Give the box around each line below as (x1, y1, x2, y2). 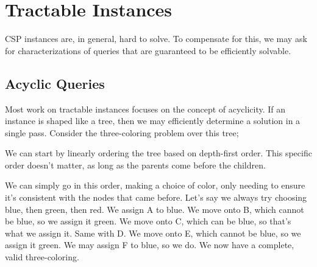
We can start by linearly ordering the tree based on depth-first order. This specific (5, 147, 312, 159)
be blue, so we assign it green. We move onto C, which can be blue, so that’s (5, 215, 291, 227)
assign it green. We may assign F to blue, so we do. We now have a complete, (5, 238, 294, 251)
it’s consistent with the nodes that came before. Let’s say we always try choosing (5, 191, 307, 204)
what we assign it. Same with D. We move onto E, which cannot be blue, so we (5, 226, 301, 239)
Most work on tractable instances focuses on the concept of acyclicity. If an (5, 102, 286, 115)
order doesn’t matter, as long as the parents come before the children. (5, 158, 266, 171)
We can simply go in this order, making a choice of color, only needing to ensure (5, 179, 305, 192)
